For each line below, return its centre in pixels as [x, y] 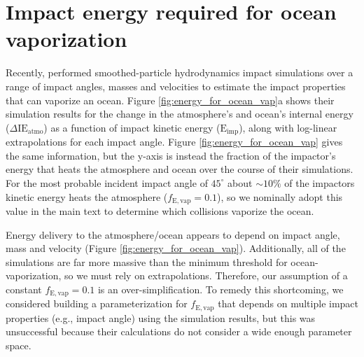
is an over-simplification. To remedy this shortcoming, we [220, 289]
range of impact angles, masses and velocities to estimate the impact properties [176, 86]
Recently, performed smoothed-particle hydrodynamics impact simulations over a [180, 72]
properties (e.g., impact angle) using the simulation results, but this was [161, 317]
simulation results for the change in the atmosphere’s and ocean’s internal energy [180, 114]
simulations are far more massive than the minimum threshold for [147, 261]
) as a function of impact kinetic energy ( [132, 127]
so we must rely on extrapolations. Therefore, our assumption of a [206, 275]
